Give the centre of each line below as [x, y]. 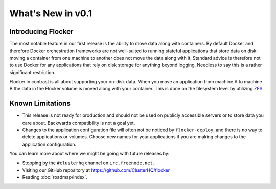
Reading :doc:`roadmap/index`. [55, 177]
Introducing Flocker [41, 31]
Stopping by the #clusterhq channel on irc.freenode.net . [88, 163]
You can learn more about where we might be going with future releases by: [89, 154]
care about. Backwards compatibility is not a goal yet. [79, 123]
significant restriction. [32, 72]
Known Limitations [40, 103]
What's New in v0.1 [51, 13]
